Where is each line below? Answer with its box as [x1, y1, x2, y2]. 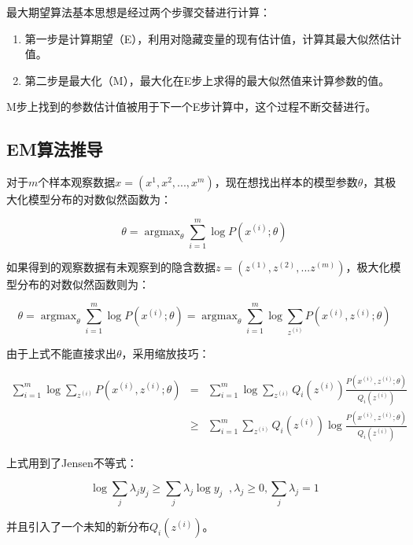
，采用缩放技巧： [121, 344, 210, 361]
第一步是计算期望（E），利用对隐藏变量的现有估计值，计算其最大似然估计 [24, 30, 402, 46]
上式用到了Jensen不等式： [6, 454, 138, 470]
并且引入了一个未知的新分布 [6, 518, 149, 535]
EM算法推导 [6, 137, 103, 161]
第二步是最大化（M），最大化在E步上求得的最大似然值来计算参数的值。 [24, 72, 390, 88]
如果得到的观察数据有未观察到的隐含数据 [6, 258, 216, 274]
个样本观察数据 [38, 174, 116, 190]
